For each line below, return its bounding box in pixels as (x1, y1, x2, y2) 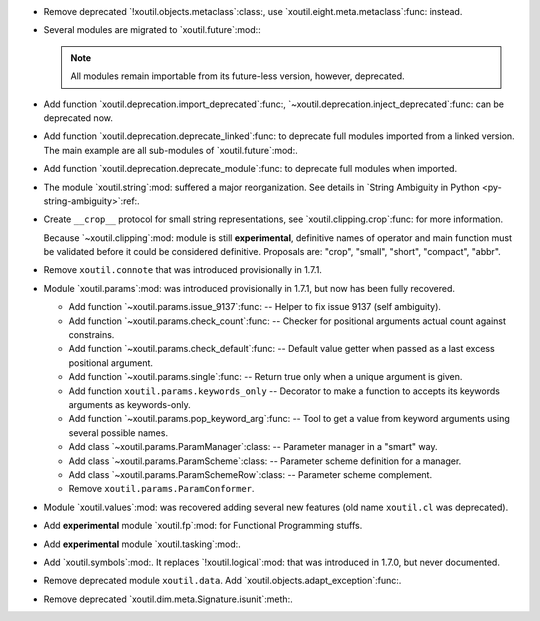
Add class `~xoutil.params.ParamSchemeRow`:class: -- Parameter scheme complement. (68, 468, 433, 480)
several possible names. (68, 426, 169, 439)
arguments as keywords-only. (68, 398, 191, 410)
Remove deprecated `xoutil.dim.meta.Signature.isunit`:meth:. (43, 593, 294, 605)
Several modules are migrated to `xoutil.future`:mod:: (43, 24, 262, 36)
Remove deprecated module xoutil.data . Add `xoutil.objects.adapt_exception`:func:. (43, 575, 402, 587)
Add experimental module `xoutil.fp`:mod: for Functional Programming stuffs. (43, 520, 363, 532)
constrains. (68, 329, 115, 341)
